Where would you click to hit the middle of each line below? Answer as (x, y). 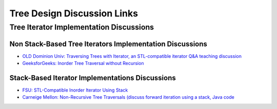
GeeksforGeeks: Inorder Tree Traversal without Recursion (83, 63)
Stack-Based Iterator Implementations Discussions (93, 78)
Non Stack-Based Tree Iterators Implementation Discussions (108, 44)
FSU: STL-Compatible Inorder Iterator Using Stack (75, 90)
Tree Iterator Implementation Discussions (82, 27)
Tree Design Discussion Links (74, 13)
